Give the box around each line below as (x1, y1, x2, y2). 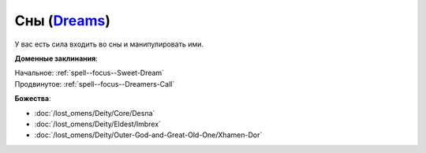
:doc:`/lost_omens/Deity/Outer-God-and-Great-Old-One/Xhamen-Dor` (34, 130, 263, 140)
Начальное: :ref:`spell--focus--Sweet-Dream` (14, 68, 165, 78)
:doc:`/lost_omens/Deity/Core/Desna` (34, 108, 155, 118)
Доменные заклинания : (14, 54, 98, 63)
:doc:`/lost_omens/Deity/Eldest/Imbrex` (34, 119, 162, 129)
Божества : (14, 94, 51, 103)
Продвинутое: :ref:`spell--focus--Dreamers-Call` (14, 79, 175, 88)
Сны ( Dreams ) (14, 12, 110, 29)
